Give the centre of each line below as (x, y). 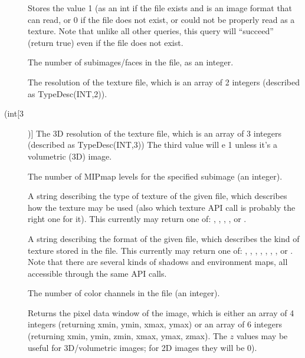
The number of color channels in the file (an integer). (124, 293)
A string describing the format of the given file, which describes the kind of (164, 238)
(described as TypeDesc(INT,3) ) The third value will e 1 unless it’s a (153, 145)
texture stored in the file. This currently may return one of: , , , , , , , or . (160, 250)
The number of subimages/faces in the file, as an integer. (131, 62)
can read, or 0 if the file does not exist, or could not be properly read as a (161, 19)
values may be (262, 336)
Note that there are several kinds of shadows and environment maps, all (158, 262)
